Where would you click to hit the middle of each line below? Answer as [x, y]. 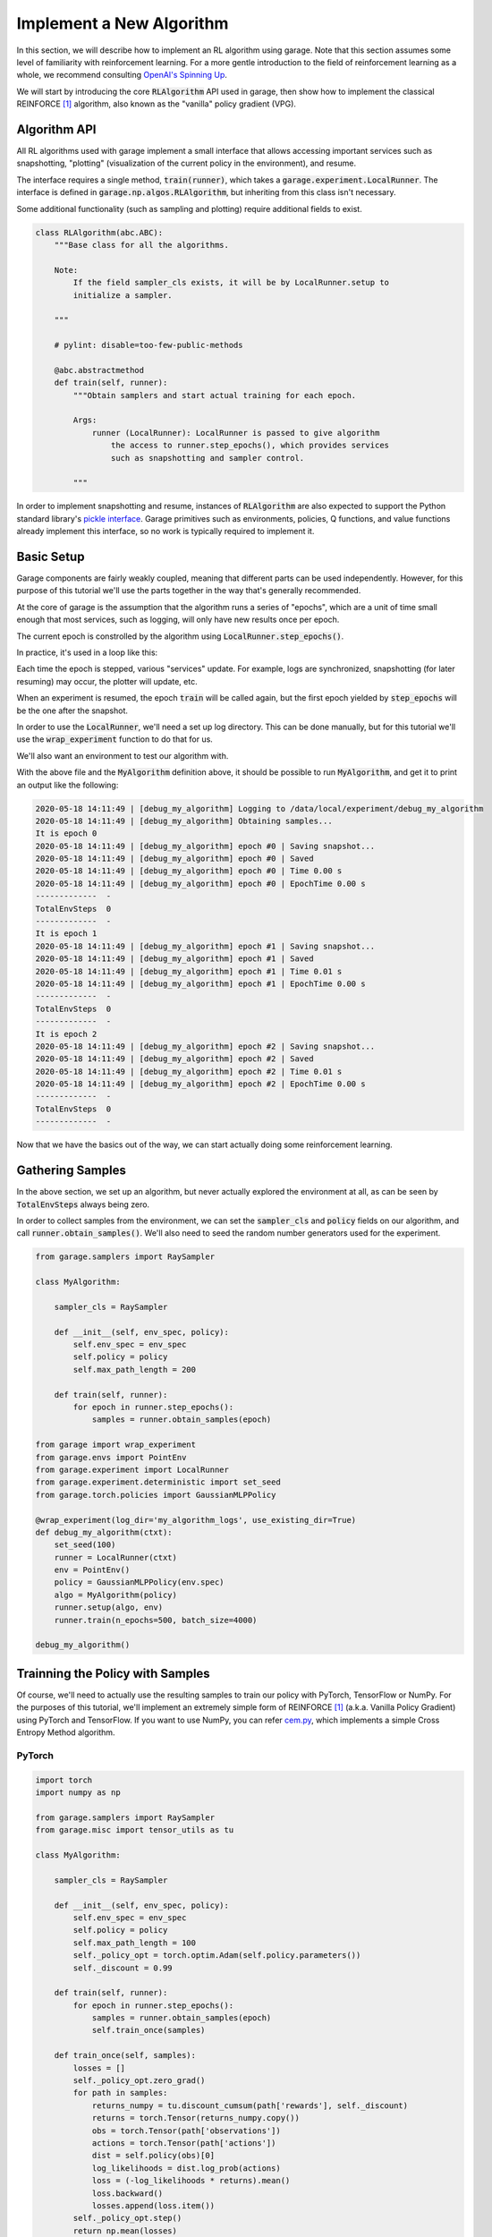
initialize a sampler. [123, 295]
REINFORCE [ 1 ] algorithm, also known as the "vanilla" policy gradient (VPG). [157, 104]
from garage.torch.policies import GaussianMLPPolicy [156, 1495]
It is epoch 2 [66, 1034]
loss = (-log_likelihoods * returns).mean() [191, 2181]
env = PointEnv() [92, 1570]
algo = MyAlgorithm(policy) [116, 1595]
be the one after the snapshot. [72, 710]
